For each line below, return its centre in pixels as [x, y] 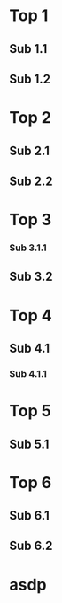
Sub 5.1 [29, 444]
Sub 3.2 [31, 277]
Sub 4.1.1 [28, 373]
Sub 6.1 [30, 516]
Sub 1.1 [28, 49]
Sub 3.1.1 [28, 248]
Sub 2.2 [31, 181]
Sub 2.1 [30, 150]
